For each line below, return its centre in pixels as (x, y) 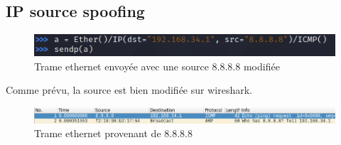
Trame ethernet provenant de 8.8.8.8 (113, 133)
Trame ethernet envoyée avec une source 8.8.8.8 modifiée (157, 66)
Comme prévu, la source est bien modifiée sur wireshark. (129, 90)
